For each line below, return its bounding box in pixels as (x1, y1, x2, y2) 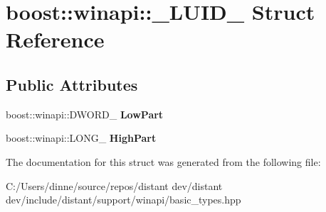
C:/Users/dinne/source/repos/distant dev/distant (6, 178, 223, 193)
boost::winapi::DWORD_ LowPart (6, 106, 164, 121)
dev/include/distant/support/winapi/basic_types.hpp (6, 192, 241, 207)
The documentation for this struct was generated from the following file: (6, 154, 321, 169)
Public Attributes (6, 73, 138, 95)
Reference (6, 25, 105, 54)
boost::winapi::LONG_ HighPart (6, 130, 157, 145)
